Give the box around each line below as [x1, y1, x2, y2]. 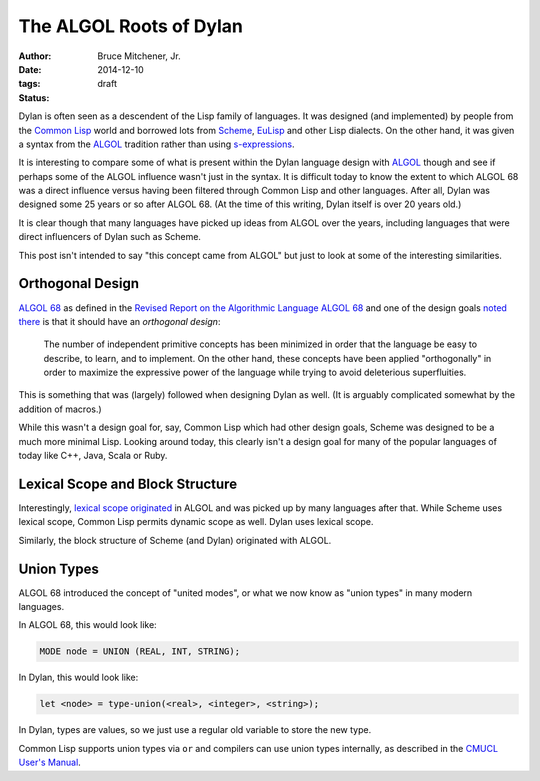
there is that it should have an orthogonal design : [18, 315, 221, 327]
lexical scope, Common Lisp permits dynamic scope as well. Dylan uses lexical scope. [18, 516, 374, 528]
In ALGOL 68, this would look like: [18, 619, 157, 631]
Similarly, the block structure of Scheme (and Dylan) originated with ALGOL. [18, 534, 332, 546]
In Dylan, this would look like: [18, 671, 139, 684]
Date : [18, 63, 42, 75]
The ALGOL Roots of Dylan [18, 15, 244, 37]
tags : [18, 78, 41, 90]
